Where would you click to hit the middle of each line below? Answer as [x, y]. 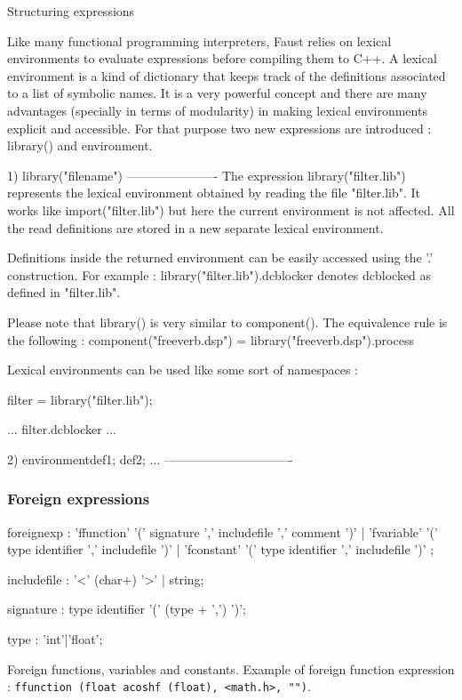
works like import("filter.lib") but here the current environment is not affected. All [231, 209]
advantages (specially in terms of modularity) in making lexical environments [217, 110]
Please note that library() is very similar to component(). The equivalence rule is [227, 322]
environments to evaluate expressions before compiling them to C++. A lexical [222, 58]
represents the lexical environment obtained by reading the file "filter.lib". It [214, 193]
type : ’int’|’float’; [55, 639]
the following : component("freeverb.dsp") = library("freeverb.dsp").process [211, 339]
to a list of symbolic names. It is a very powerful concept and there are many [217, 93]
